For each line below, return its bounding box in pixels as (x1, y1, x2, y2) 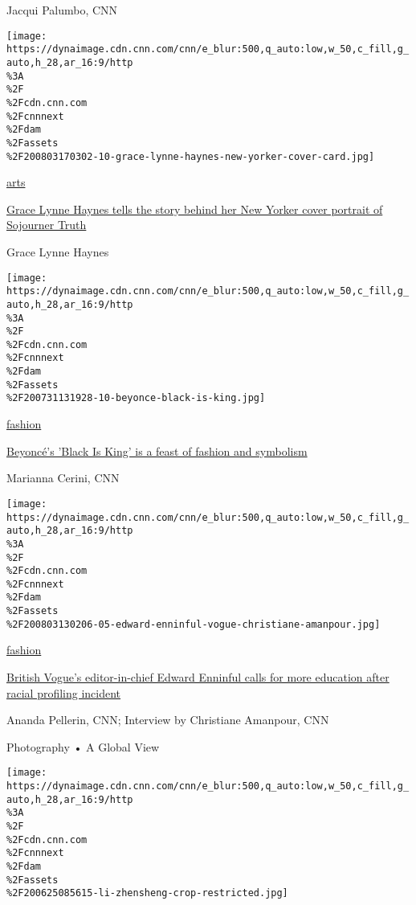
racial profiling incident (6, 684, 121, 701)
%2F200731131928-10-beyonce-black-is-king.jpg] (6, 392, 266, 404)
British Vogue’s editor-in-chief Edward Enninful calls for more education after (6, 669, 389, 686)
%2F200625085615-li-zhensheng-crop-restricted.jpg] (6, 887, 288, 899)
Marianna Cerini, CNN (6, 469, 120, 486)
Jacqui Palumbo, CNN (6, 2, 118, 18)
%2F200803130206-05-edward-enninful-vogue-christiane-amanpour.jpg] (6, 618, 381, 630)
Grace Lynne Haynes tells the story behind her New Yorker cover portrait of (6, 200, 383, 217)
